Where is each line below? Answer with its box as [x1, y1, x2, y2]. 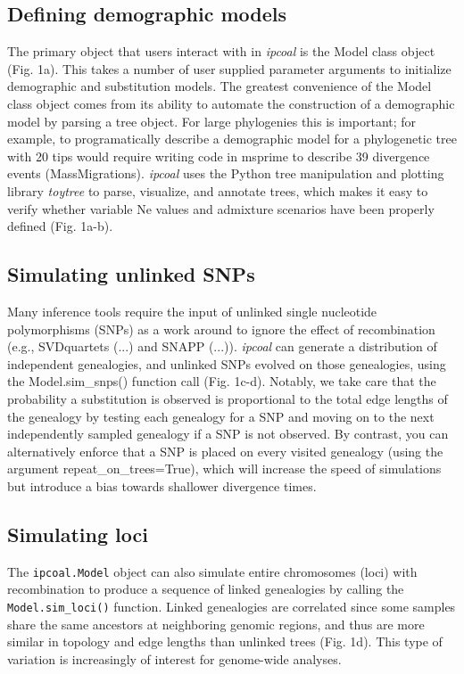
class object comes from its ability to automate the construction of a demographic [7, 94, 455, 112]
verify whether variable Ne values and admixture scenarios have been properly [7, 199, 435, 218]
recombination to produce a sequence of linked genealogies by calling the [7, 579, 404, 598]
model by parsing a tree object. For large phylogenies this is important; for [7, 111, 417, 130]
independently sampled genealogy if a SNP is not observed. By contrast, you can [7, 424, 449, 443]
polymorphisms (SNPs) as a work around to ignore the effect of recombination [7, 319, 435, 338]
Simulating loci [7, 520, 148, 547]
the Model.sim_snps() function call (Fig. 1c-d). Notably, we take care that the [7, 372, 436, 390]
